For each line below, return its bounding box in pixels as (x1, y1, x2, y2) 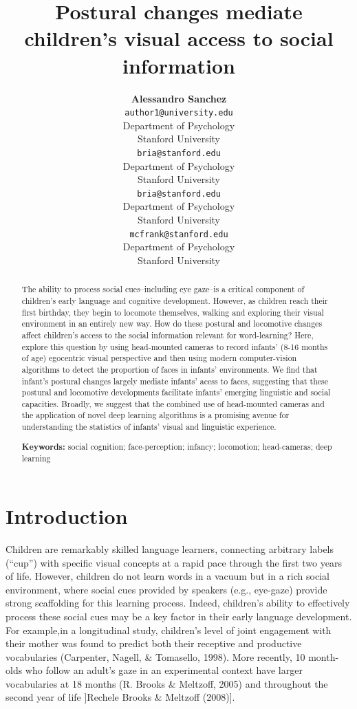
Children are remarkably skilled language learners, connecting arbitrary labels (6, 541, 334, 556)
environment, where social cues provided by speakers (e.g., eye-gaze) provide (6, 582, 327, 596)
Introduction (6, 502, 128, 530)
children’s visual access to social (24, 24, 334, 52)
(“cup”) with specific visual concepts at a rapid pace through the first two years (6, 555, 342, 569)
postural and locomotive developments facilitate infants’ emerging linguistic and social (21, 386, 331, 398)
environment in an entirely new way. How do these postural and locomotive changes (21, 318, 323, 329)
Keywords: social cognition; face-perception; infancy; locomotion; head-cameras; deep (21, 440, 332, 452)
